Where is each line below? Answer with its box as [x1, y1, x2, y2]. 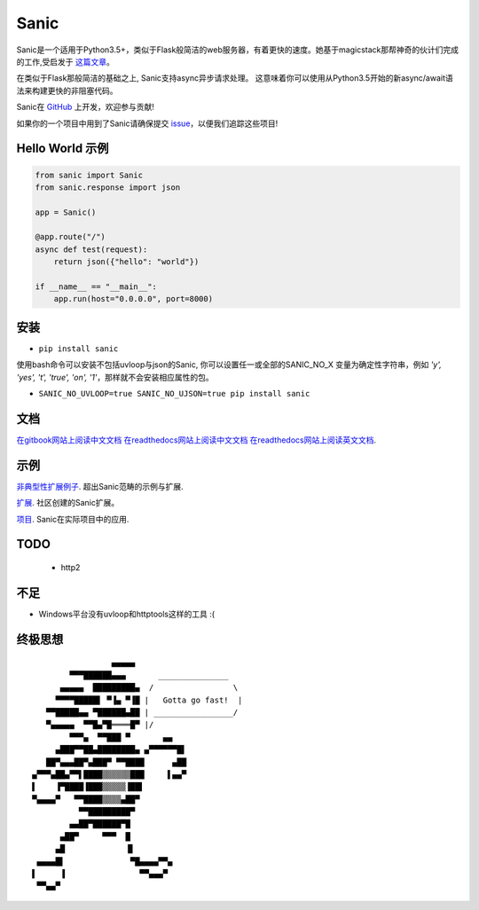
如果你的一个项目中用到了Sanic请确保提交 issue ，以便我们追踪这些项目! [16, 118, 279, 129]
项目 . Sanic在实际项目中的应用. [16, 514, 130, 524]
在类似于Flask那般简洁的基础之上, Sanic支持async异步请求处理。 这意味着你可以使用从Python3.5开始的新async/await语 [16, 73, 453, 83]
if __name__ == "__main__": [35, 282, 157, 292]
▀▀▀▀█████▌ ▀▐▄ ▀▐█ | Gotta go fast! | [55, 694, 243, 705]
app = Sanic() [35, 207, 97, 217]
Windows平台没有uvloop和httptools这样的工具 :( [38, 608, 216, 619]
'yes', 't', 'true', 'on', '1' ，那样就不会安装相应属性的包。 [16, 372, 215, 382]
